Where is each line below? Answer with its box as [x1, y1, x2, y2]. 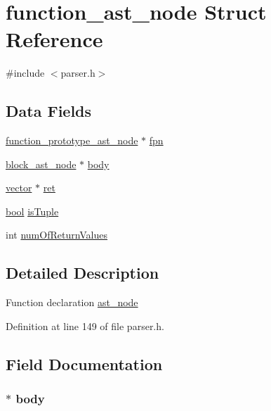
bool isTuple [6, 203, 59, 218]
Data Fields [6, 100, 92, 122]
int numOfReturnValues [6, 227, 108, 242]
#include [6, 65, 45, 80]
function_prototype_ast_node [6, 133, 138, 148]
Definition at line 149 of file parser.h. [6, 318, 164, 333]
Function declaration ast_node [6, 295, 138, 310]
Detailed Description [6, 262, 159, 284]
